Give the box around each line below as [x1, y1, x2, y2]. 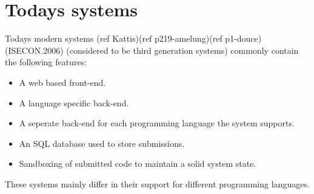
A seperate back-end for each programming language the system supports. [19, 117, 295, 129]
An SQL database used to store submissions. [19, 137, 185, 149]
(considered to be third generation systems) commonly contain [66, 44, 299, 56]
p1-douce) [225, 32, 262, 45]
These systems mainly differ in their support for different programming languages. [5, 177, 310, 190]
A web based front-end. [19, 76, 106, 88]
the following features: [5, 56, 87, 68]
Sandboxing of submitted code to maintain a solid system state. [19, 157, 256, 170]
